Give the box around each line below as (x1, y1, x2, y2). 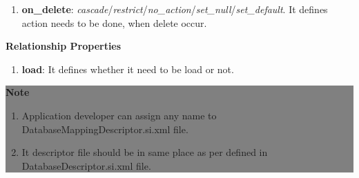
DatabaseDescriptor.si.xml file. (21, 158, 151, 172)
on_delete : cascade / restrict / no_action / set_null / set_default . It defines (21, 2, 328, 16)
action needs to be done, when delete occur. (21, 15, 207, 30)
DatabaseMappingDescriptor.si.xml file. (21, 121, 188, 136)
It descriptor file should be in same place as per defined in (21, 145, 268, 159)
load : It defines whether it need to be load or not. (21, 61, 234, 76)
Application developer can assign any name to (21, 108, 217, 122)
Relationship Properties (6, 39, 122, 53)
